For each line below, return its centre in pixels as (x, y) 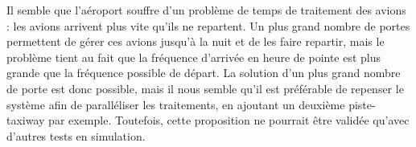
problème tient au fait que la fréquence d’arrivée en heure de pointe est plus (194, 57)
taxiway (26, 120)
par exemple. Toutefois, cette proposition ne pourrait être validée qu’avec (229, 120)
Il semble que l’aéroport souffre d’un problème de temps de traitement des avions (206, 10)
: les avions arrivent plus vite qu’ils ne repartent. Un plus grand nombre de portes (208, 25)
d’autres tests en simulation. (76, 135)
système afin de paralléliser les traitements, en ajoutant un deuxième (176, 104)
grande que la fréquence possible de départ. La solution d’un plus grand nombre (204, 73)
